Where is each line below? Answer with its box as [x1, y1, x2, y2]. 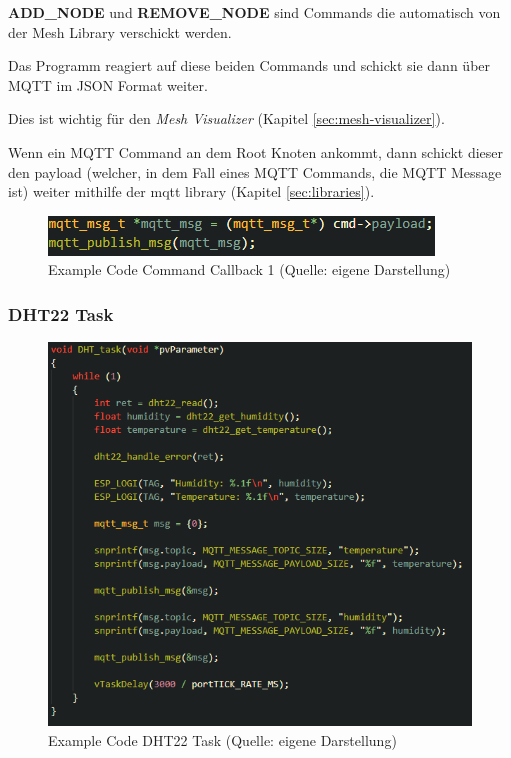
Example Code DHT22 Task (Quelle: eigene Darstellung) [48, 729, 397, 750]
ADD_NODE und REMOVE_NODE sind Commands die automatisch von [8, 2, 501, 22]
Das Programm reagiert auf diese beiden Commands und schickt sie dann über [8, 55, 491, 76]
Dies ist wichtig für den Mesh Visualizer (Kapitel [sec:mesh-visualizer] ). [8, 108, 445, 129]
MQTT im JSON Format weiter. [8, 74, 208, 95]
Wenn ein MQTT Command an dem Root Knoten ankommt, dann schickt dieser [8, 141, 504, 162]
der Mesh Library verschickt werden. [8, 21, 232, 42]
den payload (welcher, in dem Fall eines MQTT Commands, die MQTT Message [8, 161, 502, 182]
